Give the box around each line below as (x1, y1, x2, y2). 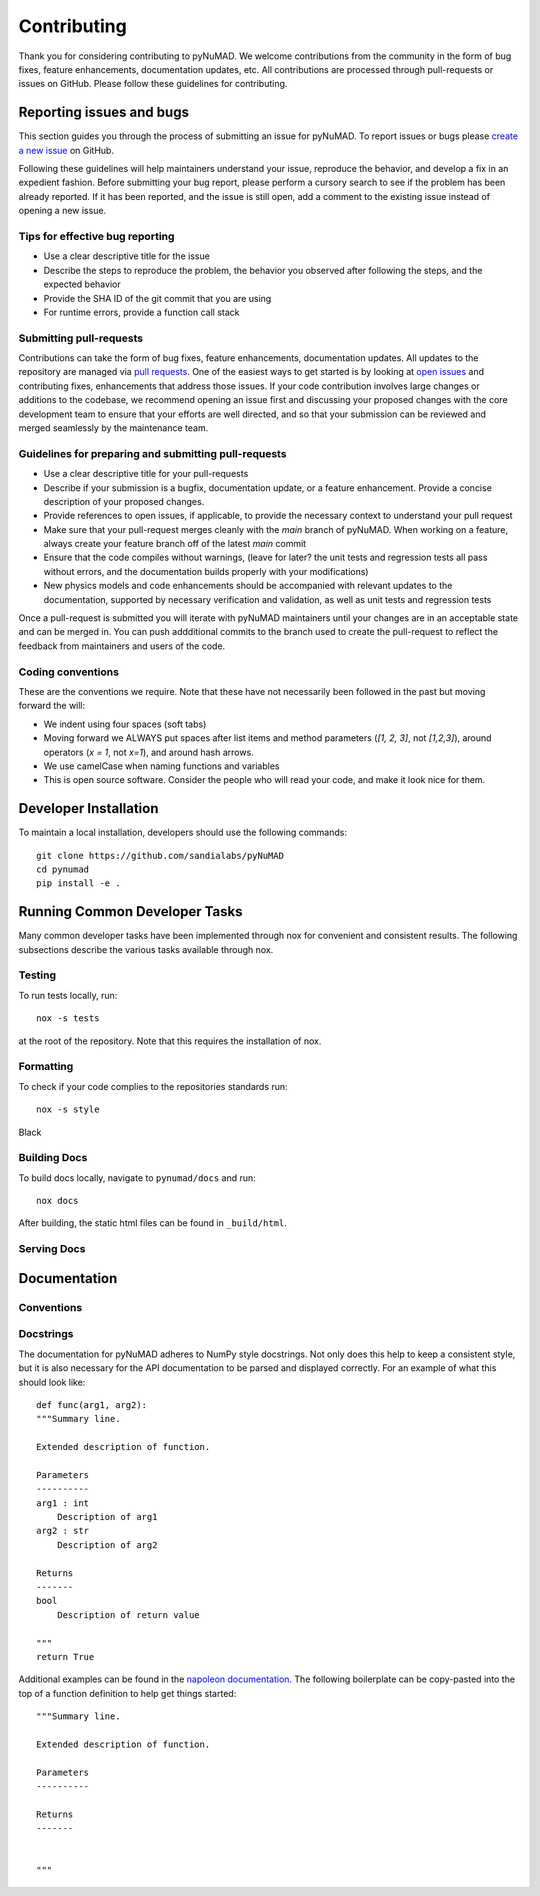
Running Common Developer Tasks (18, 903, 243, 920)
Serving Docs (18, 1242, 86, 1256)
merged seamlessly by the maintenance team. (18, 421, 209, 434)
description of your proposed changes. (43, 495, 205, 507)
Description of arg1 (56, 1511, 158, 1523)
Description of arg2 (56, 1539, 158, 1550)
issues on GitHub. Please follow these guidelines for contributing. (18, 78, 288, 90)
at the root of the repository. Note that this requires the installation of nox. (18, 1035, 322, 1047)
